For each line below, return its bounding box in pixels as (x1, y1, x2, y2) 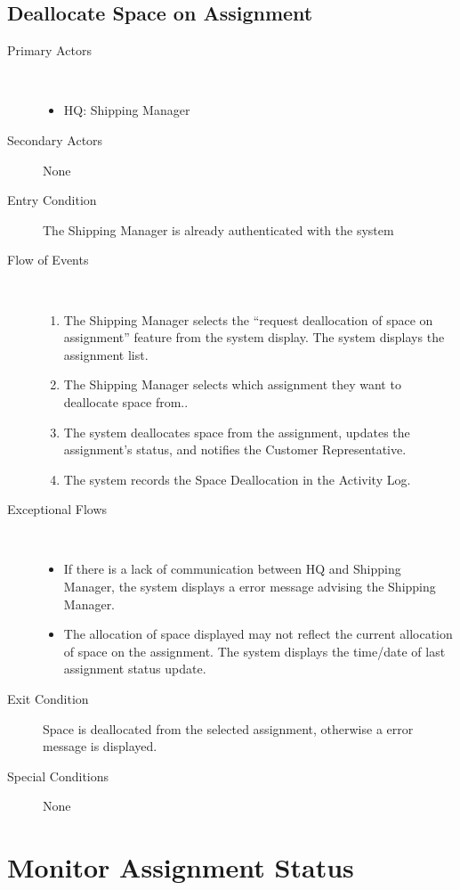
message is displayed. (43, 737, 157, 755)
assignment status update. (63, 659, 206, 678)
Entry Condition (7, 191, 97, 209)
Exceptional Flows (7, 500, 108, 518)
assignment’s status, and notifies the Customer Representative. (63, 440, 407, 459)
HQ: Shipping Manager (63, 101, 190, 119)
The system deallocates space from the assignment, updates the (63, 422, 410, 441)
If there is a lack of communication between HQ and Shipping (63, 559, 401, 578)
